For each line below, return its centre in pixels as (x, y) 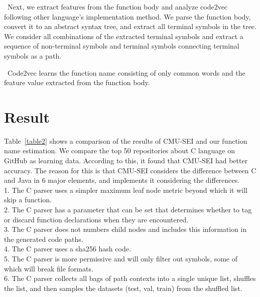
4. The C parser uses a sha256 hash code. (68, 249)
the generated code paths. (44, 239)
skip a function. (28, 200)
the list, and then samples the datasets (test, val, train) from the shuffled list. (123, 288)
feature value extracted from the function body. (77, 82)
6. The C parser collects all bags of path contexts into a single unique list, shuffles (130, 278)
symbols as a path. (33, 55)
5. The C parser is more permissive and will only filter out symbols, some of (121, 258)
